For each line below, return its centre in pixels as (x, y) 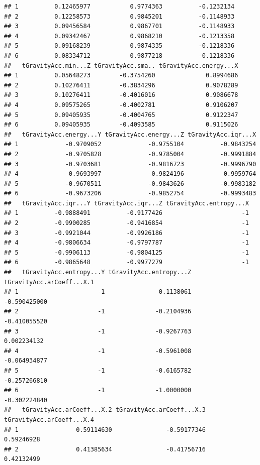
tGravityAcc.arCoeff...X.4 (49, 420)
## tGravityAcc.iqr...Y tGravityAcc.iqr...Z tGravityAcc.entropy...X (126, 203)
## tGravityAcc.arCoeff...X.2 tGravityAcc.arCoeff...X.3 (105, 410)
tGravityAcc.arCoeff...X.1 (49, 282)
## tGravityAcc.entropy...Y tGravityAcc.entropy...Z (98, 272)
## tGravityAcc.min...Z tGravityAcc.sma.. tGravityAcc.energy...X (121, 66)
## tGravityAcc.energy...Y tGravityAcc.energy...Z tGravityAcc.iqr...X (130, 134)
